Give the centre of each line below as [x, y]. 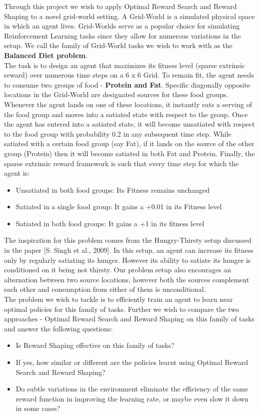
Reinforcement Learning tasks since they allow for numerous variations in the [122, 35]
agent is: [17, 173]
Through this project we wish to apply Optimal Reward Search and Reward [120, 6]
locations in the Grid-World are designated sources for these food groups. [116, 94]
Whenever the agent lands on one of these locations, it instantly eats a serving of [128, 104]
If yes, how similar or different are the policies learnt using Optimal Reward [132, 362]
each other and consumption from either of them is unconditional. [105, 289]
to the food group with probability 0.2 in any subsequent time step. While [118, 133]
